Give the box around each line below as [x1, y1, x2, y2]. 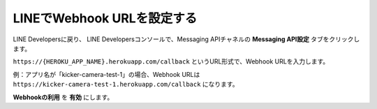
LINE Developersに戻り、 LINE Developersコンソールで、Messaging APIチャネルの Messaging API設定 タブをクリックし [13, 35, 360, 43]
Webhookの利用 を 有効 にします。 [13, 93, 114, 101]
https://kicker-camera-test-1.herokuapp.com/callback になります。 [13, 80, 239, 89]
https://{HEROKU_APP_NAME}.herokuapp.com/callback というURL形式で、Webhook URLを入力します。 [13, 57, 330, 66]
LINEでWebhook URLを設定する [13, 10, 198, 26]
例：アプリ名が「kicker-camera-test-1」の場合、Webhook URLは [13, 70, 200, 78]
